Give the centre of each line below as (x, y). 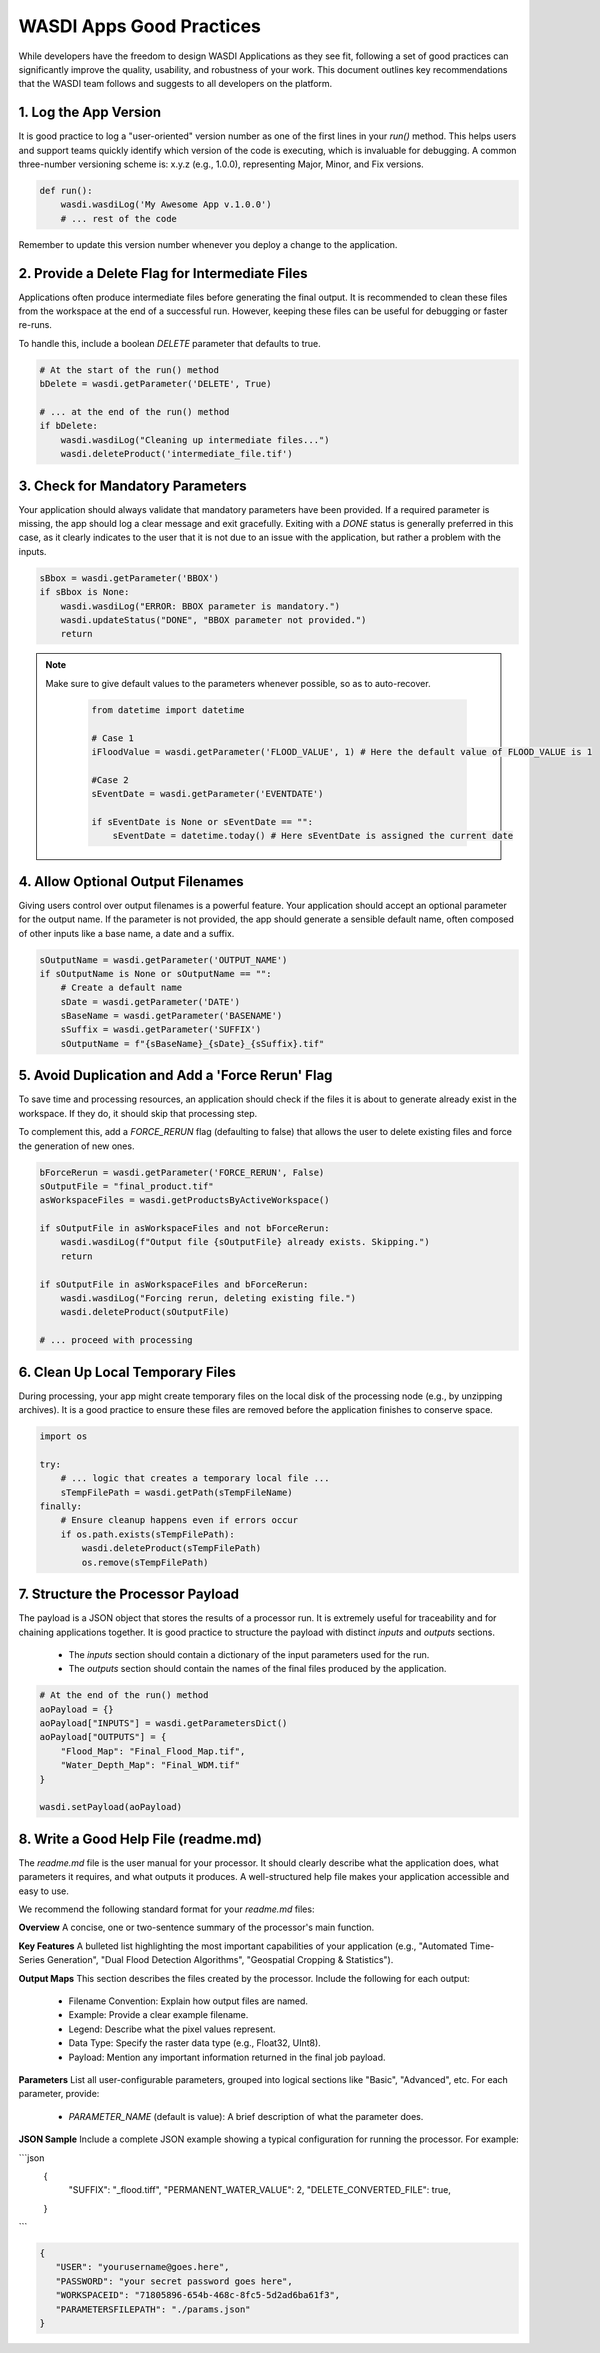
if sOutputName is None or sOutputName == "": (155, 973)
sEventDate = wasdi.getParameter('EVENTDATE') (207, 794)
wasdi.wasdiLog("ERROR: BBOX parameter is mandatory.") (200, 606)
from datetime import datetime (168, 709)
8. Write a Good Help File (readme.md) (140, 1838)
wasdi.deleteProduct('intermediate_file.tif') (177, 454)
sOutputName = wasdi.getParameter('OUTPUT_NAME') (163, 959)
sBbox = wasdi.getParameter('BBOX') (129, 578)
